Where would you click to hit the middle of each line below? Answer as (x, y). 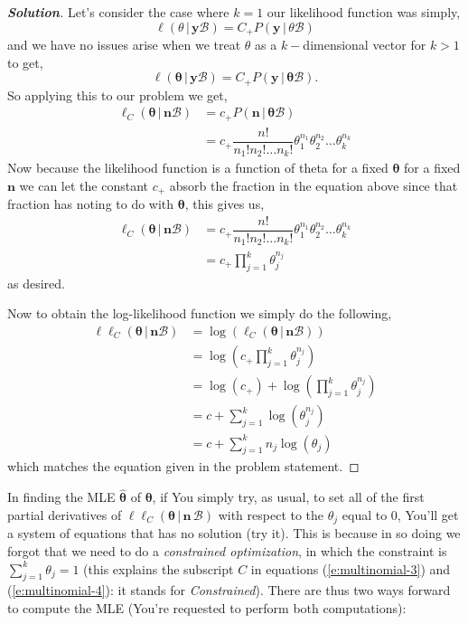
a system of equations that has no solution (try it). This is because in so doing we (234, 533)
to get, (25, 62)
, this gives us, (225, 204)
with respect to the (271, 514)
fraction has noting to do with (91, 204)
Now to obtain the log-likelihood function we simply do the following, (200, 313)
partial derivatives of (65, 514)
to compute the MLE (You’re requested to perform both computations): (207, 607)
